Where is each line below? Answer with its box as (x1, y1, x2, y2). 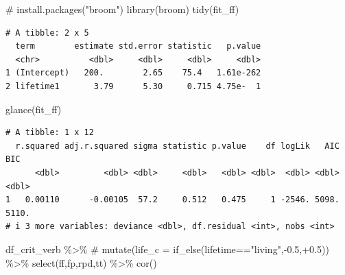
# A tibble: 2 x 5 (5, 27, 89, 38)
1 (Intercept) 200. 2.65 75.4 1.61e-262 (5, 68, 261, 78)
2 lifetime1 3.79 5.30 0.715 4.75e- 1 (5, 81, 261, 91)
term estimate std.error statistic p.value (15, 41, 261, 51)
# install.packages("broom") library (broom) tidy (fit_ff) (5, 2, 239, 16)
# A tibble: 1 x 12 (5, 128, 94, 138)
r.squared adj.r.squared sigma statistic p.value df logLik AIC (15, 141, 340, 151)
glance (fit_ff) (5, 101, 62, 116)
